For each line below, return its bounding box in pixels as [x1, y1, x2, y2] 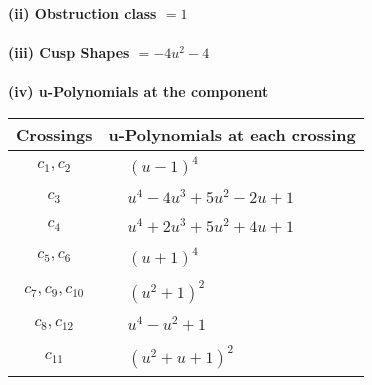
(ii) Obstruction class [8, 3, 157, 23]
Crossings [16, 122, 93, 146]
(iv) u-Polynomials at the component [8, 81, 269, 102]
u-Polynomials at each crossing [108, 122, 356, 146]
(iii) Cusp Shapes [8, 42, 130, 63]
